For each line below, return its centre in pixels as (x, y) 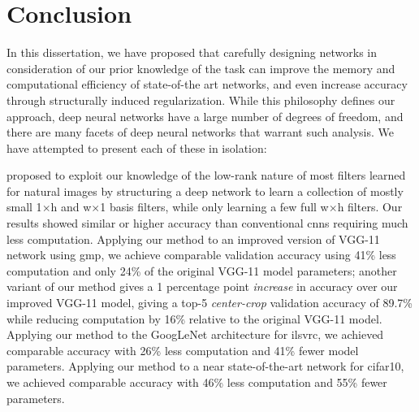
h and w (71, 207)
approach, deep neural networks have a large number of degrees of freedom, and (205, 116)
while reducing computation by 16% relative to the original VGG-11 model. (194, 318)
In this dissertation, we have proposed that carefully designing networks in (192, 52)
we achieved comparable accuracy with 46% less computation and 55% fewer (197, 382)
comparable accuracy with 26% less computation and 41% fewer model (183, 350)
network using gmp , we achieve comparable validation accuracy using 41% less (201, 255)
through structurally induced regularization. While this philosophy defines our (201, 100)
